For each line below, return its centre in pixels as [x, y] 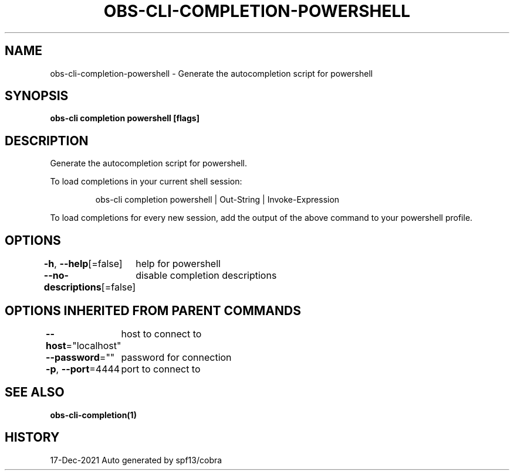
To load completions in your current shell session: [146, 182]
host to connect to [161, 334]
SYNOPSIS [37, 96]
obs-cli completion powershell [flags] [125, 118]
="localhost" [94, 345]
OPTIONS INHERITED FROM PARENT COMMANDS [153, 310]
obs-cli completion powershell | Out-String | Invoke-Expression [217, 200]
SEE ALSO [35, 392]
